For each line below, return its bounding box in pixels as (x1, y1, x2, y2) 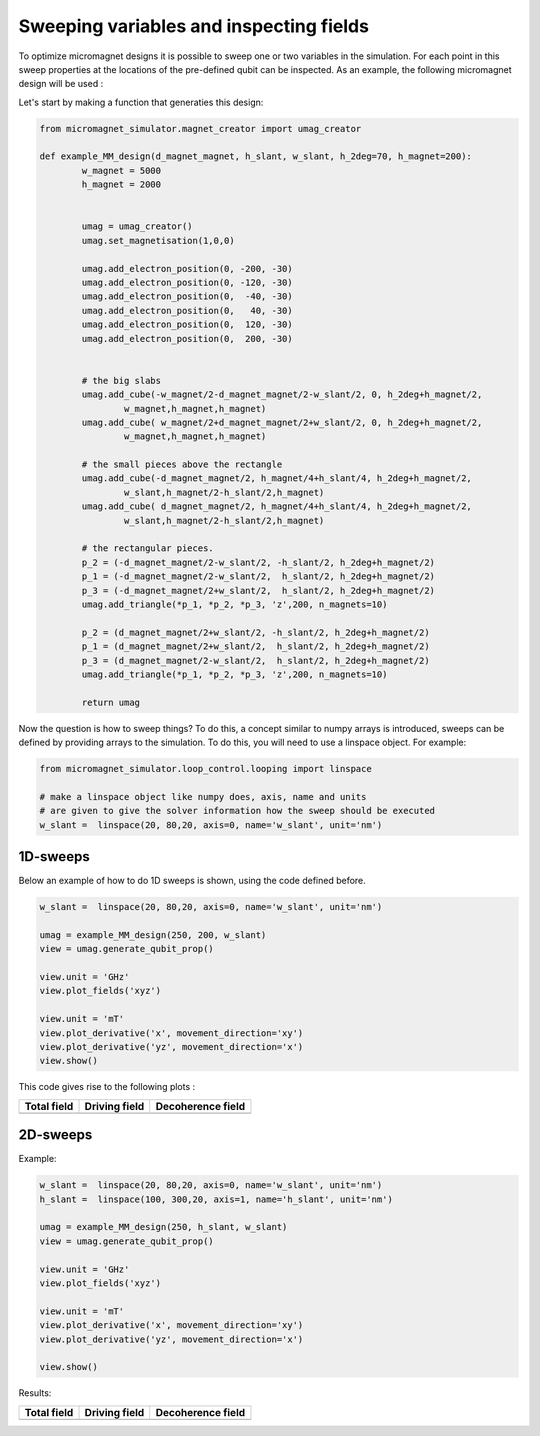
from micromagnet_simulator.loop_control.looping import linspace (39, 763, 372, 775)
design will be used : (18, 78, 104, 90)
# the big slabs (81, 375, 162, 386)
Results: (18, 1387, 52, 1399)
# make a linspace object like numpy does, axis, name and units (39, 791, 367, 802)
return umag (81, 696, 140, 708)
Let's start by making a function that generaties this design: (18, 96, 264, 108)
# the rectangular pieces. (81, 543, 214, 554)
